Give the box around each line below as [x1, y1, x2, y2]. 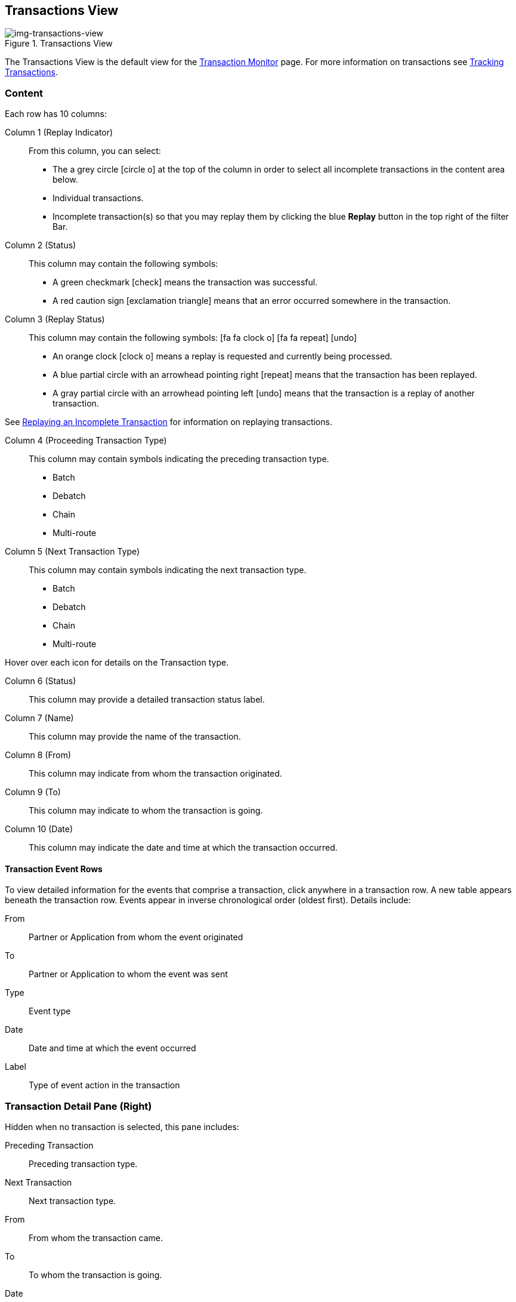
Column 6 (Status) [5, 676, 76, 687]
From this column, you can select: [29, 146, 161, 156]
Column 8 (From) [5, 750, 72, 761]
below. [52, 174, 78, 185]
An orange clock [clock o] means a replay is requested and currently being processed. [52, 351, 393, 362]
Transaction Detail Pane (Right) [5, 1100, 152, 1112]
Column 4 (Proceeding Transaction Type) [5, 435, 167, 446]
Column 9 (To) [5, 787, 61, 798]
